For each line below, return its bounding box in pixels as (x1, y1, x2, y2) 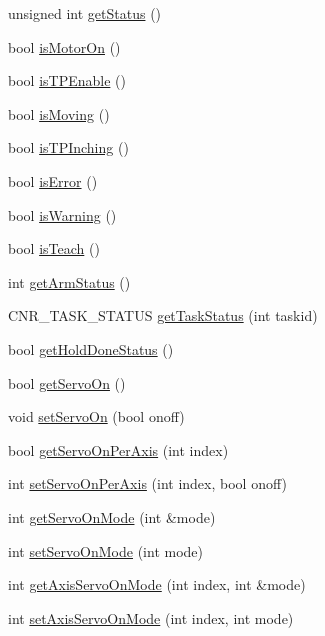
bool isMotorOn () (8, 36, 121, 57)
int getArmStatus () (8, 271, 131, 292)
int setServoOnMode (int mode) (8, 540, 203, 561)
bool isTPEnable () (8, 70, 126, 91)
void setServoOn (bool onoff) (8, 406, 185, 427)
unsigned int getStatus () (8, 3, 162, 23)
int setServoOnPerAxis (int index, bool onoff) (8, 473, 287, 494)
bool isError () (8, 170, 98, 191)
